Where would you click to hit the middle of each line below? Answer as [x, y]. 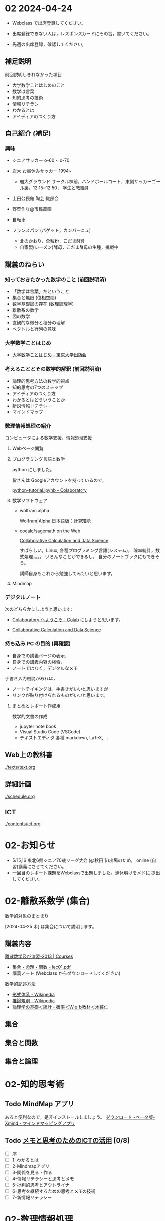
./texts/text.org [20, 767]
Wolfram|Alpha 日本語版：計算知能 [55, 521]
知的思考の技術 [28, 97]
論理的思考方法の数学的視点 [41, 381]
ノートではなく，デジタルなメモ [45, 668]
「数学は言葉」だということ [41, 291]
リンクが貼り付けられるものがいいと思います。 [60, 695]
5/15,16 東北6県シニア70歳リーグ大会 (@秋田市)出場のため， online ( [82, 860]
